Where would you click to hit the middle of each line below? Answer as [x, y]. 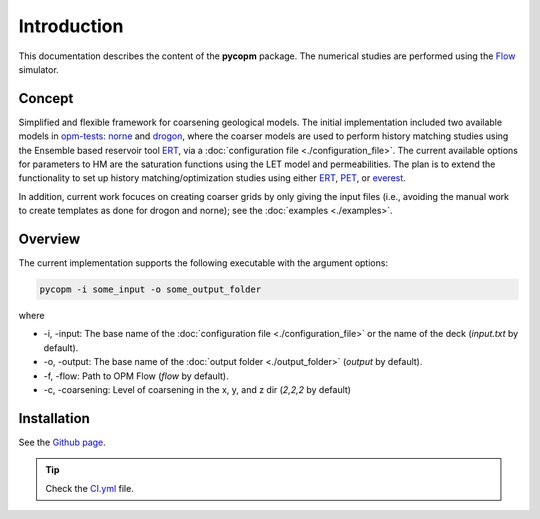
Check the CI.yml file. [89, 488]
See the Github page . [62, 442]
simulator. [38, 69]
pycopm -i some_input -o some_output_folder [150, 289]
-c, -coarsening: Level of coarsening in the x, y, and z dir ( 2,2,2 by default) [197, 390]
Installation [54, 418]
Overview [49, 239]
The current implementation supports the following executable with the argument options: [203, 263]
